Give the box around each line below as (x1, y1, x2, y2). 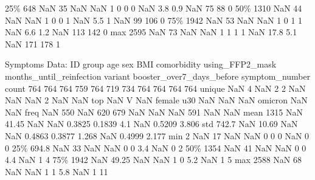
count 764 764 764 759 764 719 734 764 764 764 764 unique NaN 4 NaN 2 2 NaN (5, 81, 306, 94)
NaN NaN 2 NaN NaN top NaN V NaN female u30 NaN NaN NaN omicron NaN (5, 94, 308, 106)
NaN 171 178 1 (5, 37, 60, 50)
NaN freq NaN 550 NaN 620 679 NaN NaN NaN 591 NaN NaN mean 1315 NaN (5, 105, 303, 118)
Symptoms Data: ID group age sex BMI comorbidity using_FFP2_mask (5, 58, 277, 71)
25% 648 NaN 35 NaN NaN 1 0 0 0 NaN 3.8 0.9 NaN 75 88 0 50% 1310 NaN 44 (5, 2, 302, 14)
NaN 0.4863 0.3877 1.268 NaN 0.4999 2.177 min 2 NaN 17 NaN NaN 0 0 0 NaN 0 (5, 129, 310, 142)
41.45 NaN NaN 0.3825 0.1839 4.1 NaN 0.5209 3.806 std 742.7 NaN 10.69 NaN (5, 117, 298, 130)
